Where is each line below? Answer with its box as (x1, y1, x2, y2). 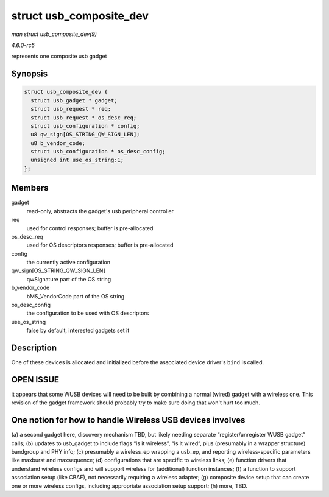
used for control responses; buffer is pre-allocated (26, 224, 154, 231)
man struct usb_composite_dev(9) (11, 30, 97, 38)
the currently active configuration (26, 259, 111, 266)
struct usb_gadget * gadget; (30, 97, 118, 104)
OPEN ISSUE (11, 375, 60, 385)
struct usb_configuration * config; (30, 122, 140, 129)
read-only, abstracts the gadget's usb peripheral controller (26, 207, 174, 214)
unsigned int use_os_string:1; (30, 157, 124, 164)
